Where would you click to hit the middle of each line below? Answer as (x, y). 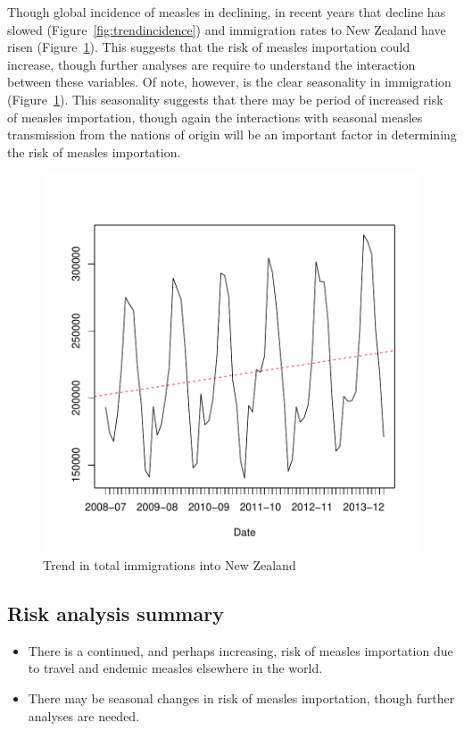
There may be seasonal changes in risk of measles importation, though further (241, 697)
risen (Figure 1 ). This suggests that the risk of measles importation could (209, 47)
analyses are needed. (84, 715)
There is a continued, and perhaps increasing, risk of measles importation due (240, 650)
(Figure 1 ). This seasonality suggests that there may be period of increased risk (225, 99)
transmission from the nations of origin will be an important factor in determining (232, 134)
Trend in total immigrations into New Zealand (170, 564)
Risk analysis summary (116, 613)
